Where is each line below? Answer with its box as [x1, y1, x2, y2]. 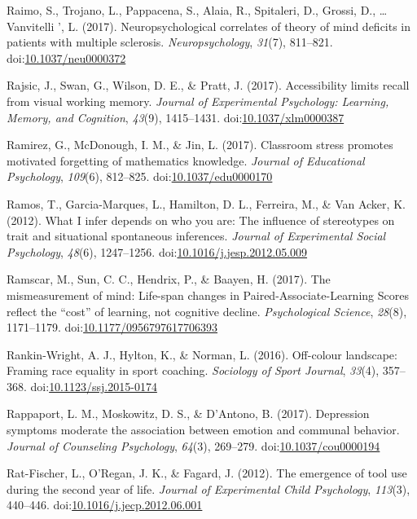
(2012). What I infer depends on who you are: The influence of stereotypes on [7, 211, 395, 228]
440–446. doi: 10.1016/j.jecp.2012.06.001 [7, 496, 203, 513]
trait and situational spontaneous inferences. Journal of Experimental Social [7, 227, 386, 244]
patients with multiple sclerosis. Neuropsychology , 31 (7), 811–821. [7, 33, 333, 51]
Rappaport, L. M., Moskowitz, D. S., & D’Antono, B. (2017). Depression [7, 405, 370, 422]
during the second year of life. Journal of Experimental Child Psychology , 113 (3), [7, 480, 410, 497]
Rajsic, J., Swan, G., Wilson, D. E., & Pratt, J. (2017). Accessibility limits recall [7, 77, 410, 94]
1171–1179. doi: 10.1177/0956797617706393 [7, 319, 218, 336]
